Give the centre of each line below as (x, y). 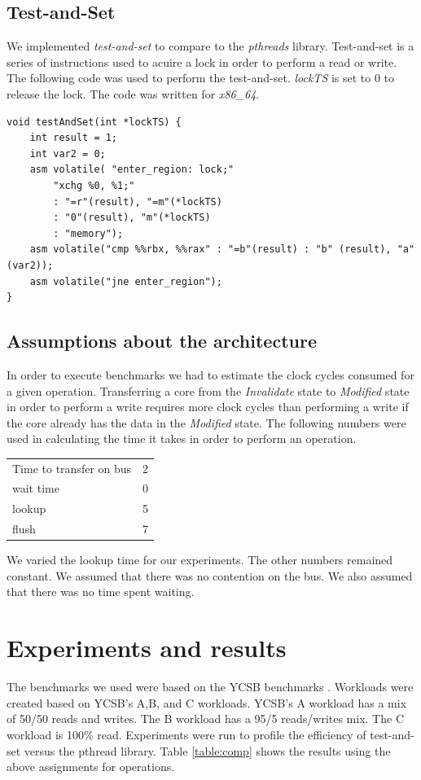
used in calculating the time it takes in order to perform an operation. (182, 438)
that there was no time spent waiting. (101, 592)
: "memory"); (88, 233)
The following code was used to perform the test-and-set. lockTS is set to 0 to (201, 78)
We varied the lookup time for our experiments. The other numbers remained (200, 560)
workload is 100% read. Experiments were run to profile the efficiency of (186, 734)
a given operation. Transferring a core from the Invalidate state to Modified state (208, 390)
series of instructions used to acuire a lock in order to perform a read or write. (202, 61)
